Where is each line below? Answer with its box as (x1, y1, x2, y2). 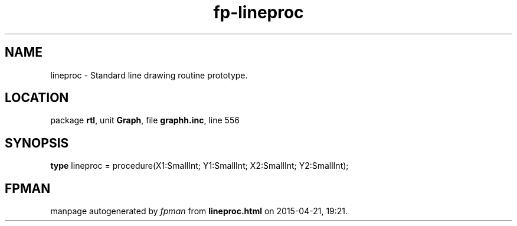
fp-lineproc (213, 2, 304, 22)
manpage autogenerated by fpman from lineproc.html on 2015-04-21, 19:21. (50, 206, 348, 217)
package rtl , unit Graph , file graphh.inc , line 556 (50, 115, 240, 126)
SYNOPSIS (5, 135, 69, 150)
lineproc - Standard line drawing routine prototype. (50, 70, 248, 80)
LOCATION (5, 90, 69, 106)
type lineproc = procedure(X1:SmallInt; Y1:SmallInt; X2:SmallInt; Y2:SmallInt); (50, 161, 349, 171)
